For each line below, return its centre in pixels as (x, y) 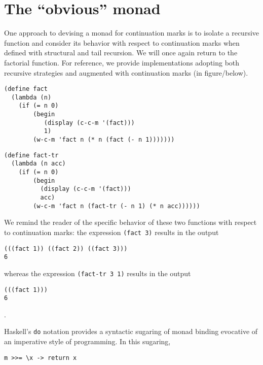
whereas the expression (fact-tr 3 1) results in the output (98, 273)
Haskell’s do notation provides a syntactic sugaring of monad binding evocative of (131, 331)
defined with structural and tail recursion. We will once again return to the (121, 53)
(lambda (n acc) (39, 164)
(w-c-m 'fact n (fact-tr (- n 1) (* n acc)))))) (117, 206)
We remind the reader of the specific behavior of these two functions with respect (130, 222)
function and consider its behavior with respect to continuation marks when (122, 42)
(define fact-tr (31, 155)
